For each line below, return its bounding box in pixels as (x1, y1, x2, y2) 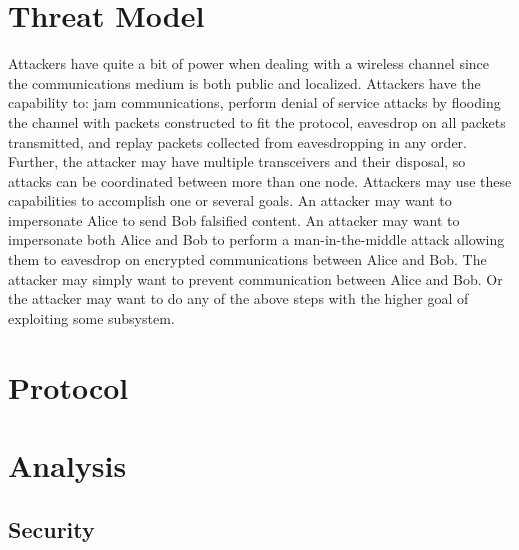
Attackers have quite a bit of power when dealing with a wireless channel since (8, 53, 490, 74)
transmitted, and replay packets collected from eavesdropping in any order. (8, 131, 467, 152)
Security (8, 513, 95, 544)
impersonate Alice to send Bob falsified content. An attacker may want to (8, 209, 460, 230)
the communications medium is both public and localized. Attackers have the (8, 72, 481, 93)
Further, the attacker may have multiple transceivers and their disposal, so (8, 151, 466, 172)
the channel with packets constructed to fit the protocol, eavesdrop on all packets (8, 111, 506, 132)
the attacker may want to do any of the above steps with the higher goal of (8, 288, 469, 309)
